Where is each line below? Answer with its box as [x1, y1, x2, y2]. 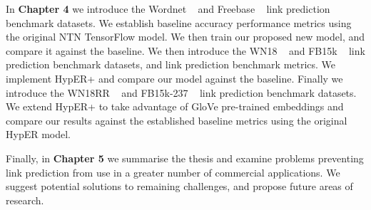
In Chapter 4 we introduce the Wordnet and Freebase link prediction [6, 1, 330, 16]
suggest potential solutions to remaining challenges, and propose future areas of [6, 179, 353, 194]
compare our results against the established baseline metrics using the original [6, 112, 347, 127]
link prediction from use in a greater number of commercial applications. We [6, 164, 340, 179]
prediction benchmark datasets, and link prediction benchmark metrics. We [6, 57, 336, 72]
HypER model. [6, 127, 71, 142]
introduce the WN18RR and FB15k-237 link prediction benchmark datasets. [6, 85, 357, 100]
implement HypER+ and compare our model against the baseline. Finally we [6, 70, 343, 85]
